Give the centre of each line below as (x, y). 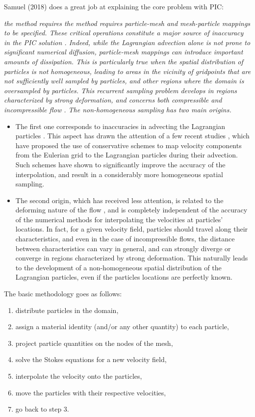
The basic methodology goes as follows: (63, 294)
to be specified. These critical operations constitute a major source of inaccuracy (124, 33)
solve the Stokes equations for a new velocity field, (91, 359)
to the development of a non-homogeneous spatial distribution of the (118, 267)
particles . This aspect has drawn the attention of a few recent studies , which (132, 136)
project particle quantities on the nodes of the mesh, (94, 343)
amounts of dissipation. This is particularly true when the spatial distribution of (124, 61)
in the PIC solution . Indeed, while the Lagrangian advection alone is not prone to (127, 42)
